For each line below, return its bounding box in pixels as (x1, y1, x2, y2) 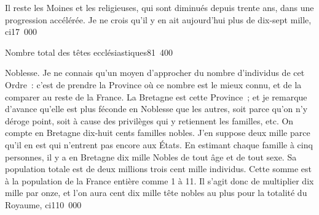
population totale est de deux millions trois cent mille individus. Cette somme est (5, 162, 312, 175)
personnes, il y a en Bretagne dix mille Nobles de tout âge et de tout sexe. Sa (5, 150, 297, 163)
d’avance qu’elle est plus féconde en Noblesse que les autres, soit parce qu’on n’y (5, 102, 308, 115)
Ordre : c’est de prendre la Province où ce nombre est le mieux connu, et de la (5, 78, 302, 91)
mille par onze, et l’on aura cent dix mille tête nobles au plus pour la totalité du (5, 186, 307, 199)
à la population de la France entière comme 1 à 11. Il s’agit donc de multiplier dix (5, 174, 314, 187)
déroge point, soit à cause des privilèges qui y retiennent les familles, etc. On (5, 114, 294, 127)
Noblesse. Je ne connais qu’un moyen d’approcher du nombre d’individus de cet (5, 66, 305, 79)
